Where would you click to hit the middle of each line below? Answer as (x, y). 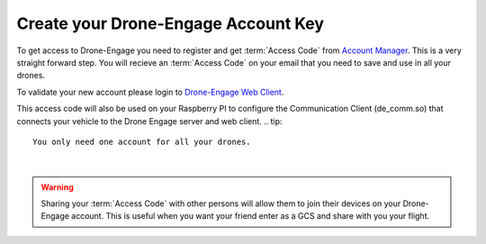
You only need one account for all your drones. (142, 141)
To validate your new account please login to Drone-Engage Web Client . (150, 92)
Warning (57, 187)
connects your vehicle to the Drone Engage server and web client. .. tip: (149, 121)
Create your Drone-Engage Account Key (170, 23)
